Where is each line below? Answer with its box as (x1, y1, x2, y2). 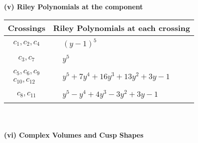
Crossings (8, 22, 46, 33)
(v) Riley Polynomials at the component (4, 1, 143, 11)
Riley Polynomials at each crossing (53, 22, 190, 33)
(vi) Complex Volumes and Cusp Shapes (4, 129, 144, 140)
